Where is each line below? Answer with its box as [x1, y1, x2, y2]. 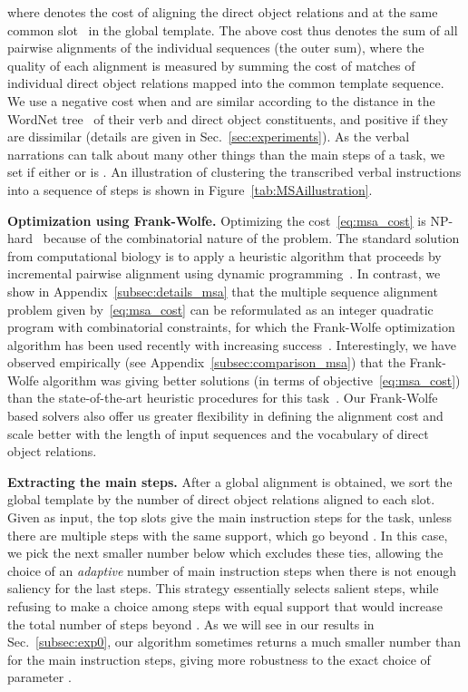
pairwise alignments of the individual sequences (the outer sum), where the [7, 38, 424, 57]
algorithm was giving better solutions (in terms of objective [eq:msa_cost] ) [43, 370, 461, 389]
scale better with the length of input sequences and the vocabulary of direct [7, 424, 429, 443]
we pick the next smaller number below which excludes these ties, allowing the [7, 543, 444, 562]
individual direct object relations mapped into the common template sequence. [7, 73, 444, 93]
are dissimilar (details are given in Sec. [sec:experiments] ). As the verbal [7, 127, 410, 146]
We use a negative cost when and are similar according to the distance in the [7, 91, 435, 110]
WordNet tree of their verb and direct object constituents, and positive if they [7, 109, 448, 128]
